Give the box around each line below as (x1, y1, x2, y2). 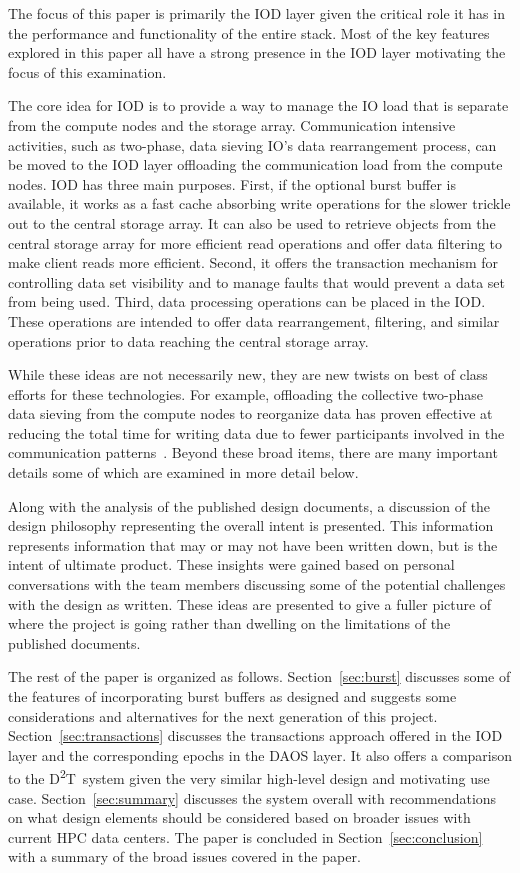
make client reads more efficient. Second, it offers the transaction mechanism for (8, 252, 499, 273)
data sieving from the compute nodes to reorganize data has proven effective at (8, 403, 493, 424)
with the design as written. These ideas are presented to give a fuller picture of (8, 593, 492, 614)
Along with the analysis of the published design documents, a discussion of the (8, 495, 491, 516)
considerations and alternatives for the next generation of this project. (8, 705, 438, 726)
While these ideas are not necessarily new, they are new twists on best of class (8, 364, 488, 385)
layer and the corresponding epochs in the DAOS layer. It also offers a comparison (8, 744, 513, 765)
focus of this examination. (8, 61, 167, 82)
